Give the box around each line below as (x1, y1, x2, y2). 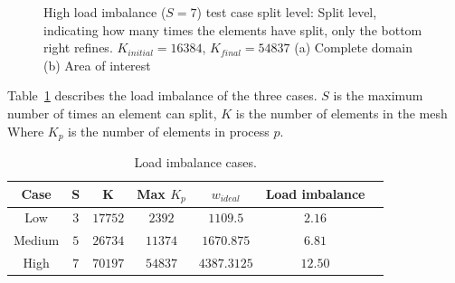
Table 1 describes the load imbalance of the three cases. (7, 86, 318, 105)
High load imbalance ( (43, 3, 166, 21)
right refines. (43, 38, 113, 57)
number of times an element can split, (7, 103, 217, 122)
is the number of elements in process (68, 121, 270, 140)
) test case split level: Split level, (196, 3, 377, 21)
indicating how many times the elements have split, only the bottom (43, 20, 422, 39)
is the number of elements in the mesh (235, 103, 448, 122)
